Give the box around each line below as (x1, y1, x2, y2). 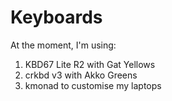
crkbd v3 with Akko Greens (24, 69, 138, 81)
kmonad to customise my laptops (24, 79, 162, 91)
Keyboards (10, 6, 103, 29)
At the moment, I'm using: (10, 39, 117, 51)
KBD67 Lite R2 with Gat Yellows (24, 58, 156, 70)
